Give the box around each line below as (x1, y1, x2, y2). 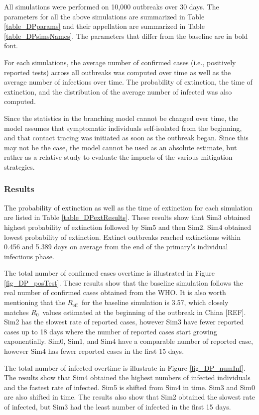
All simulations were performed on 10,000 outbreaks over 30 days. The (4, 1, 219, 11)
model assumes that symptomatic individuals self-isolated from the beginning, (4, 122, 242, 133)
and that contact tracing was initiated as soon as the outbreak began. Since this (4, 132, 249, 143)
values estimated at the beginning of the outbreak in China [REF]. (42, 307, 246, 317)
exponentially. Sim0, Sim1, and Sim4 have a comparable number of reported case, (4, 336, 253, 346)
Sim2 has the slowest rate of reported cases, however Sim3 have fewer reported (4, 316, 244, 327)
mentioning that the (4, 297, 65, 308)
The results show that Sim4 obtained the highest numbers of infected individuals (4, 372, 251, 383)
